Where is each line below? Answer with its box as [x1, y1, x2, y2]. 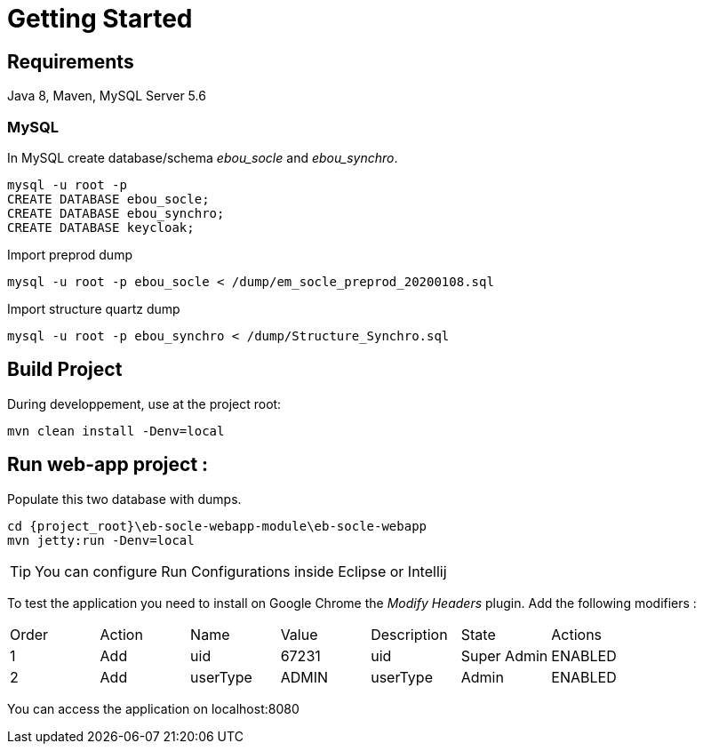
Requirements [7, 50, 134, 73]
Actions [551, 625, 603, 643]
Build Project [7, 358, 123, 381]
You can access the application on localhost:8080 [7, 700, 300, 716]
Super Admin [460, 646, 548, 665]
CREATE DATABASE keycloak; [7, 220, 195, 235]
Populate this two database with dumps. [7, 491, 242, 507]
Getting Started [7, 4, 193, 34]
